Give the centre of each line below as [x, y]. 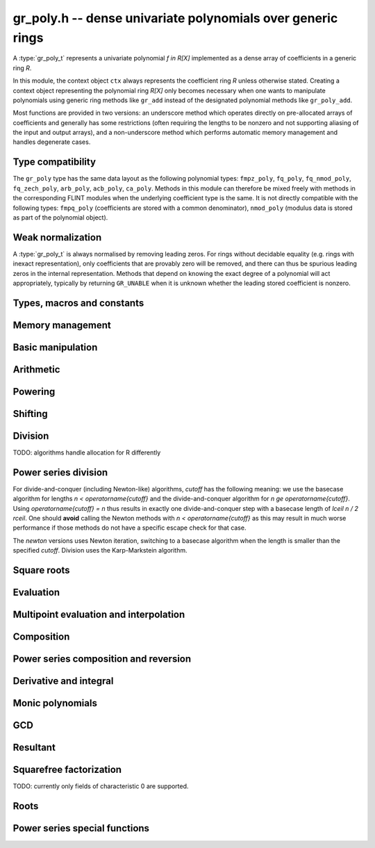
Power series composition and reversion [102, 659]
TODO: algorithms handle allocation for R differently [87, 452]
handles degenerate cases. [52, 142]
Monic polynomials [55, 703]
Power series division [60, 472]
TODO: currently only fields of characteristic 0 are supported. [101, 786]
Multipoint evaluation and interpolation [99, 615]
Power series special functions [81, 828]
